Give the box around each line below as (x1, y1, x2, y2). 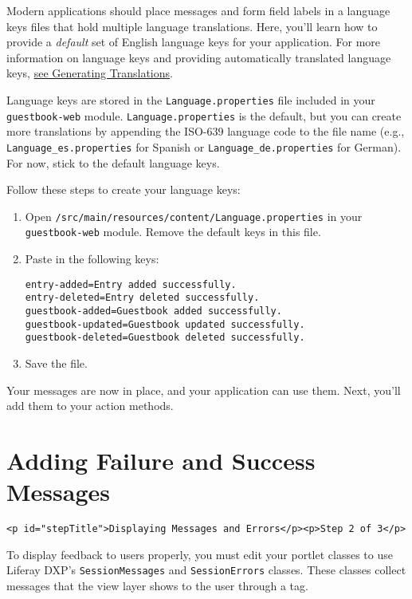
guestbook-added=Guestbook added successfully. (25, 305, 282, 317)
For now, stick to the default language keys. (6, 154, 220, 171)
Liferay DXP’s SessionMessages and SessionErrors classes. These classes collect (6, 562, 406, 578)
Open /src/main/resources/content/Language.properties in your (25, 207, 363, 224)
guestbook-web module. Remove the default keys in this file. (25, 223, 321, 240)
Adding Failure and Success (6, 443, 316, 476)
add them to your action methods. (6, 397, 174, 414)
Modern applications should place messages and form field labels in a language (6, 2, 390, 18)
